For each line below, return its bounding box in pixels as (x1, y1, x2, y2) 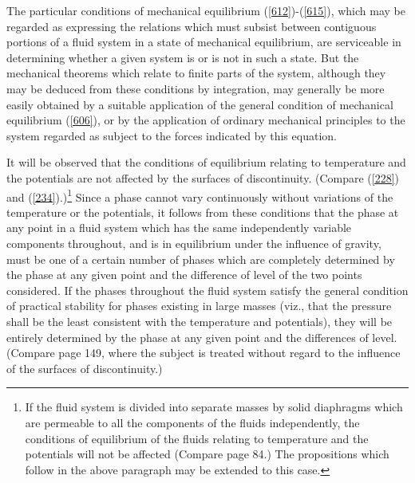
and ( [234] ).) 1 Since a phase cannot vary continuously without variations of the (6, 186, 393, 205)
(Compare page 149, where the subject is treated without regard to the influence (6, 344, 401, 361)
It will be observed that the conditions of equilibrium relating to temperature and (6, 154, 406, 171)
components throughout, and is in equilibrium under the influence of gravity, (6, 234, 381, 251)
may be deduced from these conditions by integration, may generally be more (6, 80, 385, 96)
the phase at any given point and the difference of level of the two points (6, 266, 362, 283)
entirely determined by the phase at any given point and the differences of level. (6, 328, 397, 345)
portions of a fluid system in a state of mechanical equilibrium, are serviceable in (6, 33, 401, 50)
